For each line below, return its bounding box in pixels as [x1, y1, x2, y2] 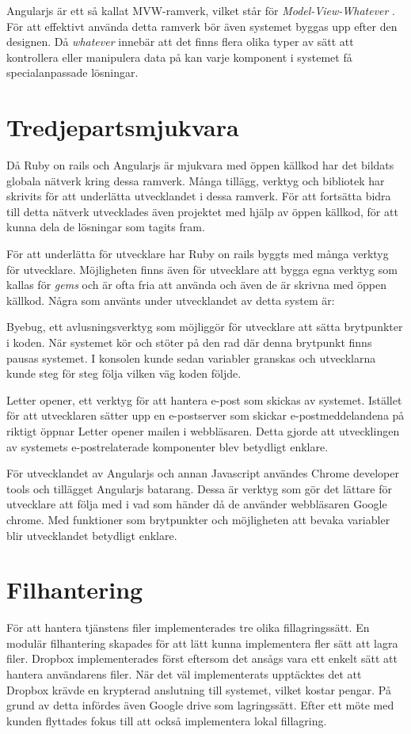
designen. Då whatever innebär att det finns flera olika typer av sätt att [6, 33, 354, 50]
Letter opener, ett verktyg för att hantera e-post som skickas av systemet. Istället [6, 391, 402, 408]
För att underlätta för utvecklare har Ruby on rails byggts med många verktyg [6, 245, 389, 262]
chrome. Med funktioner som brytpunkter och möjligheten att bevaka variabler [6, 511, 390, 527]
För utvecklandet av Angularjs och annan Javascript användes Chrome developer [6, 465, 399, 481]
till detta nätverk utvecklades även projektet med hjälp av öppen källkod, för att [6, 203, 398, 219]
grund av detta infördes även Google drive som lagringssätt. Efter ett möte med [6, 697, 394, 713]
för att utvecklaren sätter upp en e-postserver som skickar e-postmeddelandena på [6, 407, 405, 424]
